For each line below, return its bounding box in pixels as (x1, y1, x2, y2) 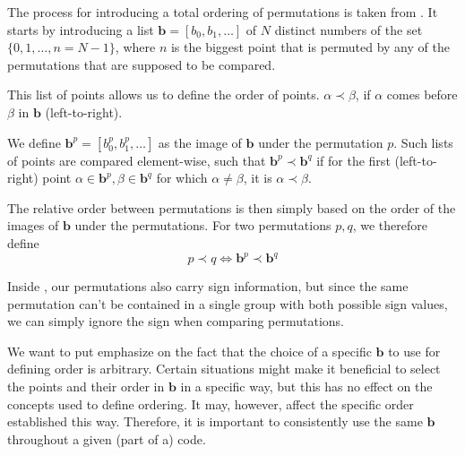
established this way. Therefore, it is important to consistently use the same (7, 412, 423, 431)
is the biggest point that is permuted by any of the (170, 38, 450, 56)
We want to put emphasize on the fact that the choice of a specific (7, 341, 372, 360)
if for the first (316, 150, 391, 169)
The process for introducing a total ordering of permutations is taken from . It (7, 3, 438, 21)
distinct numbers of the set (274, 20, 423, 39)
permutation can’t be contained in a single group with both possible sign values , (7, 294, 448, 313)
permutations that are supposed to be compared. (7, 55, 276, 73)
